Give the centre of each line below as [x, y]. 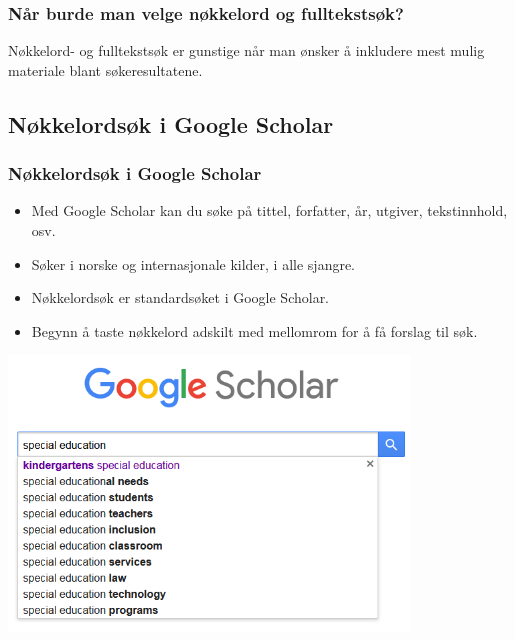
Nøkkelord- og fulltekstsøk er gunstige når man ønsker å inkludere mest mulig [246, 50]
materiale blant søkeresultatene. [105, 69]
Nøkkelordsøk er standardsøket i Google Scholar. [180, 297]
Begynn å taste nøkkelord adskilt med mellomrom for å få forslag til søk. [254, 330]
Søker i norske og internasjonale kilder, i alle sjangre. [193, 263]
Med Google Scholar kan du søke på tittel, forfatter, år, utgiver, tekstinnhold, [269, 210]
